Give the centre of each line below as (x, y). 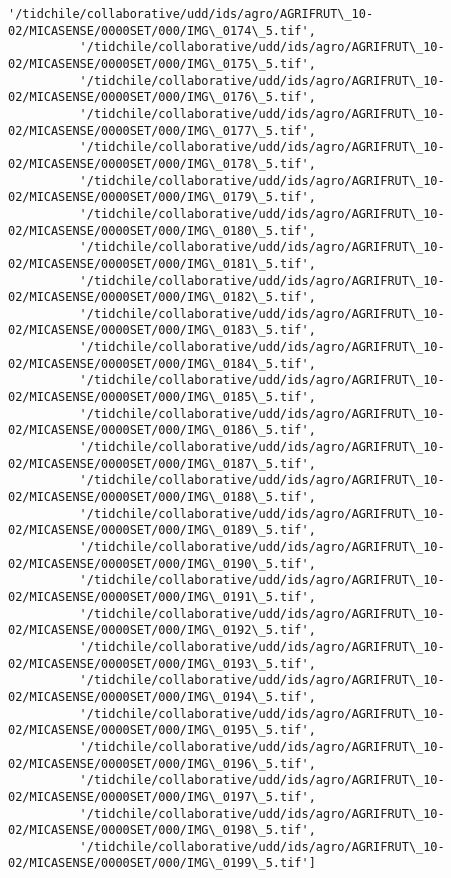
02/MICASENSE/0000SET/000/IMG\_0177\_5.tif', (162, 130)
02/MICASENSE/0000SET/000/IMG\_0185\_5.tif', (162, 397)
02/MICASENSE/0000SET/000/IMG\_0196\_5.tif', (162, 763)
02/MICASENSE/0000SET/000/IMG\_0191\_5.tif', (162, 596)
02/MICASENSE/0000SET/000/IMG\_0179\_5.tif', (162, 197)
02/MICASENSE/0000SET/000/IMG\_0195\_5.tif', (162, 730)
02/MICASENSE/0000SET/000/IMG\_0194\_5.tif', (162, 696)
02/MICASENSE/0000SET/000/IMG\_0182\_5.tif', (162, 297)
